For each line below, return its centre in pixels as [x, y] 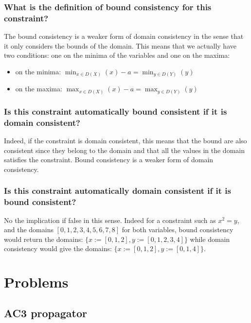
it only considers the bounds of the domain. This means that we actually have [120, 45]
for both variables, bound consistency [178, 229]
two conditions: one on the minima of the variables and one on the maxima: [117, 55]
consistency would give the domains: [58, 248]
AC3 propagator [45, 313]
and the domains [29, 229]
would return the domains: [44, 239]
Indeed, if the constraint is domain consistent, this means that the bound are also [125, 141]
